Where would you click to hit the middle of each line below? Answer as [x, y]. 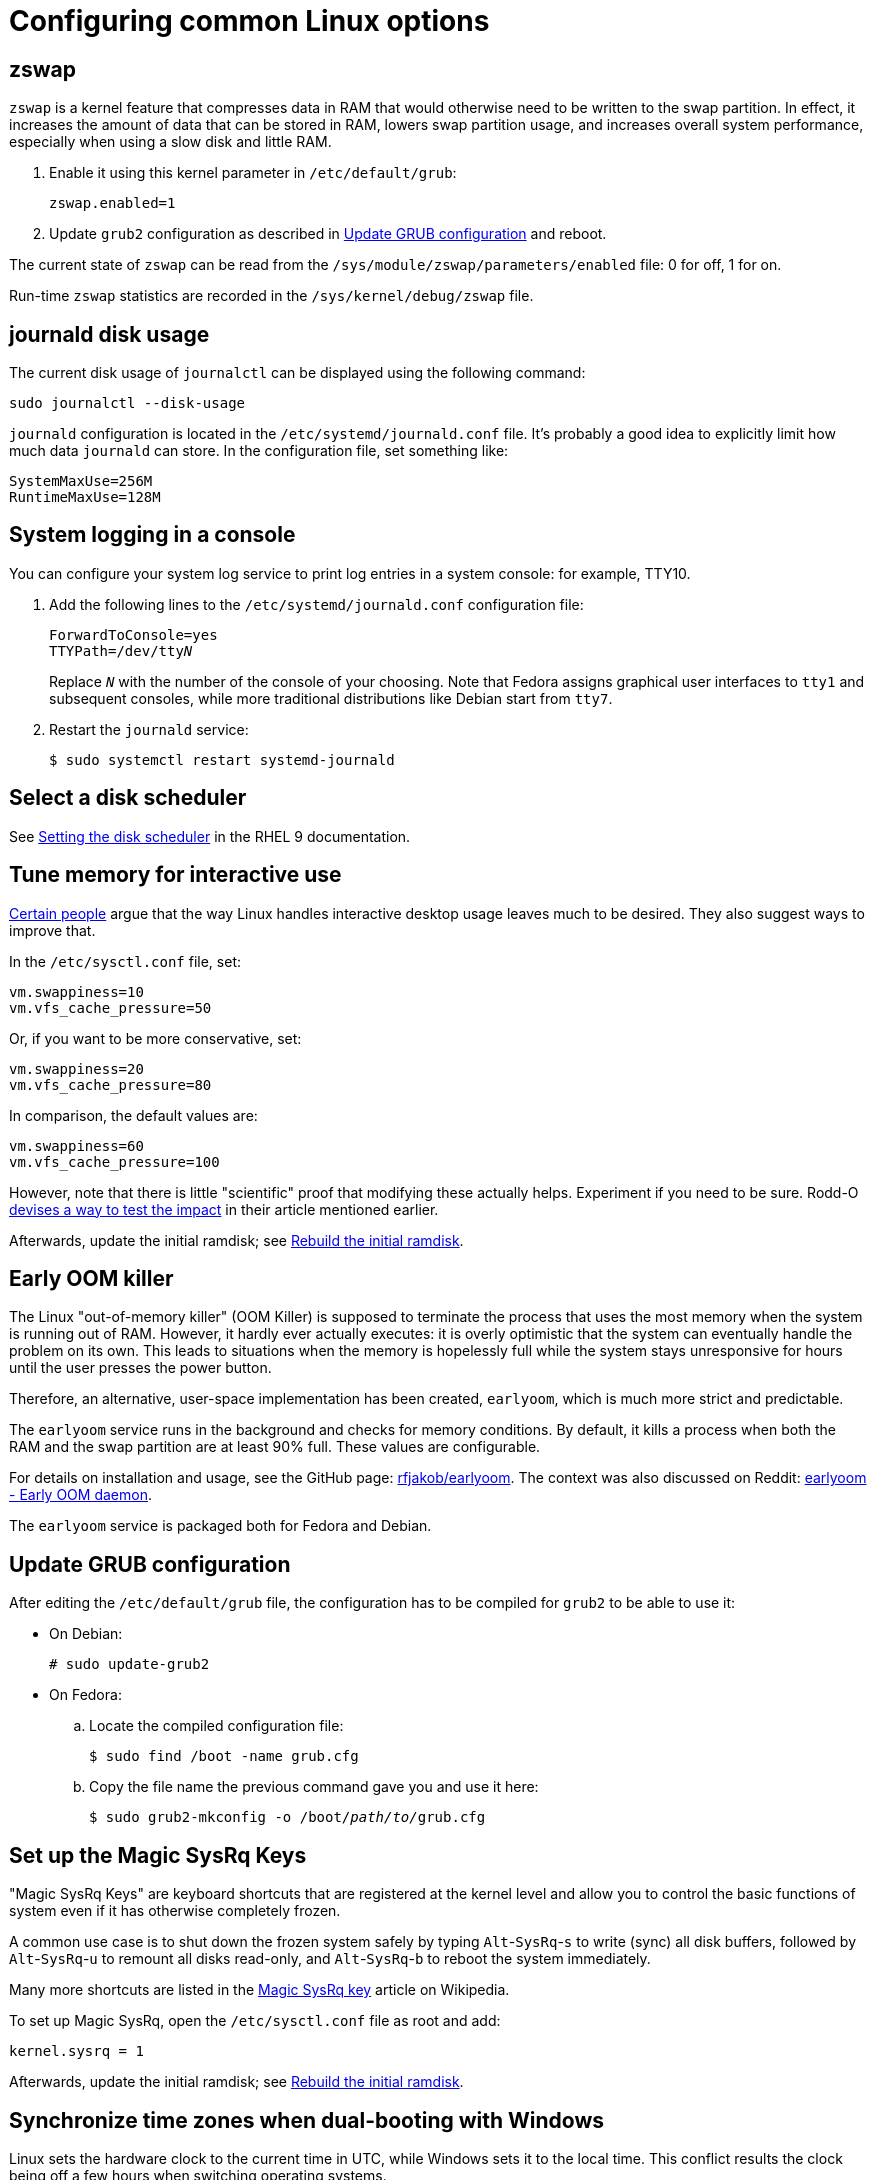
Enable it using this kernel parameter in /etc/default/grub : [253, 173]
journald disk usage [109, 334]
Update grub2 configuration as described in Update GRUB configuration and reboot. [328, 234]
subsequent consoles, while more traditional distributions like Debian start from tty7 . [331, 698]
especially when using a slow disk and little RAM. [170, 142]
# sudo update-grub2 [129, 1664]
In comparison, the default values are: [133, 1115]
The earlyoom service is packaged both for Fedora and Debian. [220, 1526]
